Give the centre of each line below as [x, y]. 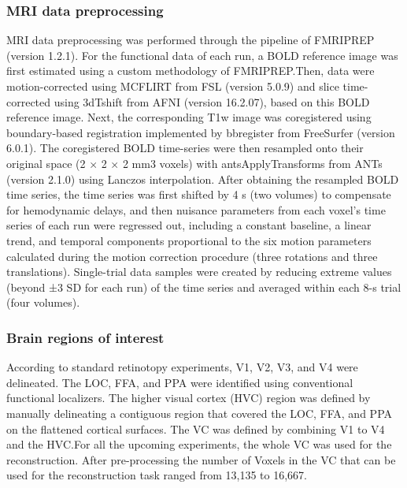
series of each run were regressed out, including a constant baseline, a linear [189, 225]
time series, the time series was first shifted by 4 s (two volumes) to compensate [199, 194]
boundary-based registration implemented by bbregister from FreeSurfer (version [201, 132]
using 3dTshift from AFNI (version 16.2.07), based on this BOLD [212, 101]
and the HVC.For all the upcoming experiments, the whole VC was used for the [199, 444]
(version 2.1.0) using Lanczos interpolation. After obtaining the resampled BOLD [203, 179]
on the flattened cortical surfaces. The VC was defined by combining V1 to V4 [196, 428]
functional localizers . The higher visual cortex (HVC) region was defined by [189, 398]
